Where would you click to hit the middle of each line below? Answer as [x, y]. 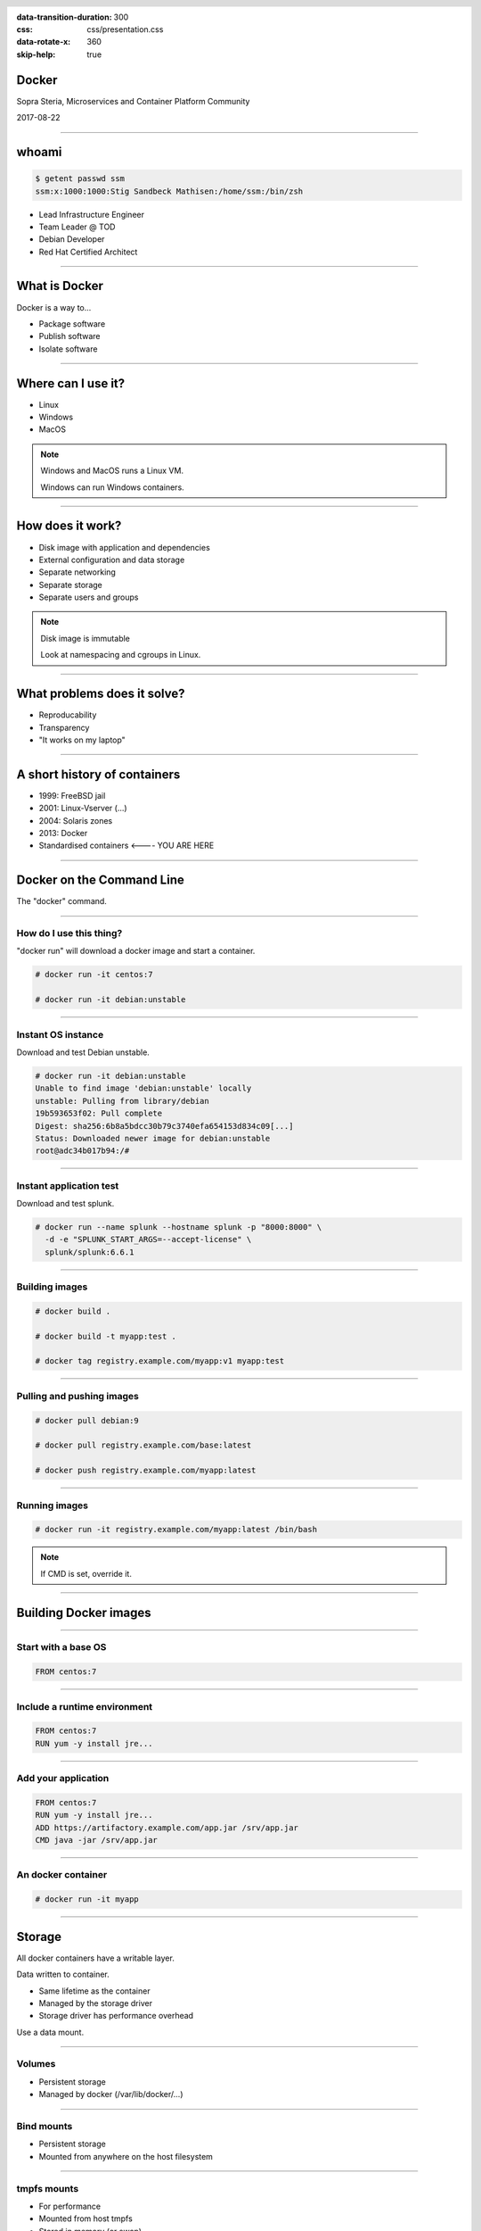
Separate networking [77, 572]
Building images [52, 1287]
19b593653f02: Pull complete [99, 1114]
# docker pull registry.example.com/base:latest [143, 1445]
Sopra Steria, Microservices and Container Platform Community [133, 101]
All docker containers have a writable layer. [96, 1958]
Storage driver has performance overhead [116, 2016]
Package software [72, 323]
